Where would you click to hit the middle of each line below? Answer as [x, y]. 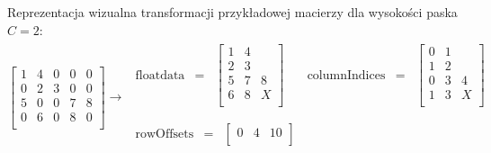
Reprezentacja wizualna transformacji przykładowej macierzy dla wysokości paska [232, 12]
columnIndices [346, 75]
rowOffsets [165, 135]
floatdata [160, 75]
